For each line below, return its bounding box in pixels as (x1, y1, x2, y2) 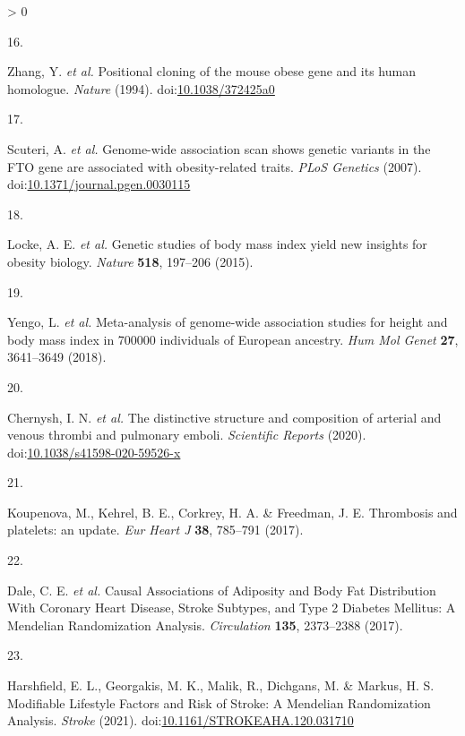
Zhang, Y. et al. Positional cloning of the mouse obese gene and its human (7, 62, 416, 81)
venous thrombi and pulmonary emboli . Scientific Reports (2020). (7, 425, 366, 444)
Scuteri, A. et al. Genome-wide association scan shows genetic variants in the (7, 139, 431, 158)
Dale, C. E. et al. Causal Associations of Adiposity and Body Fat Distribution (7, 580, 436, 599)
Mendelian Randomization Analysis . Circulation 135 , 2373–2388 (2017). (7, 615, 403, 634)
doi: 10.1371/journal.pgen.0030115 (7, 175, 191, 193)
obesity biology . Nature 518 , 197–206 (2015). (7, 252, 254, 270)
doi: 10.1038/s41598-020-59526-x (7, 442, 181, 461)
